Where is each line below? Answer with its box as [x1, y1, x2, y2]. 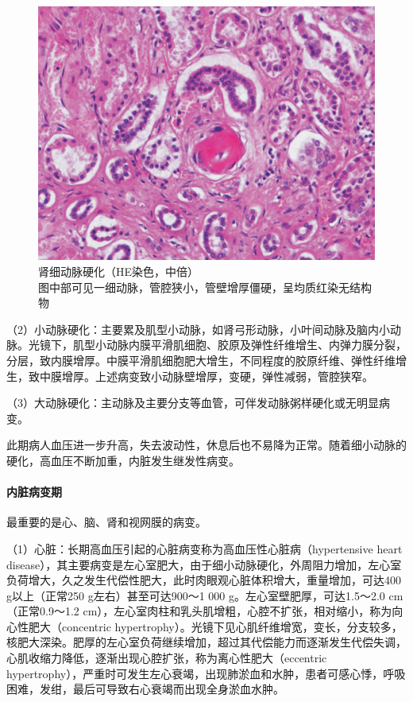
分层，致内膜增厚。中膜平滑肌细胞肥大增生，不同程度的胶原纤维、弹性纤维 [6, 351, 396, 368]
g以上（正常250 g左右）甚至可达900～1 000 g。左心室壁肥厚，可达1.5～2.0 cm [6, 587, 403, 603]
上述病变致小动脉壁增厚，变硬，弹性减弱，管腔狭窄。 [95, 367, 373, 384]
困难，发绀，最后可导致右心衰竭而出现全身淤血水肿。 [6, 681, 284, 697]
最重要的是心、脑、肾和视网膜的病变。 [6, 514, 206, 530]
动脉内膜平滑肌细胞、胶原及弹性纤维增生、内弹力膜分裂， [106, 336, 407, 353]
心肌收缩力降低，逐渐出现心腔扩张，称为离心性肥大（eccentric [6, 650, 327, 666]
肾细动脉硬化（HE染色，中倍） [38, 263, 199, 279]
